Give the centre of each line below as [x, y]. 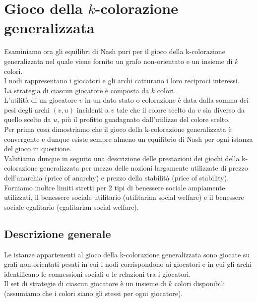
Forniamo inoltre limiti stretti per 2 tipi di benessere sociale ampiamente [115, 187]
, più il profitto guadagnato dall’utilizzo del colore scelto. [144, 119]
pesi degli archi [27, 109]
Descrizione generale [58, 233]
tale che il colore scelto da [156, 109]
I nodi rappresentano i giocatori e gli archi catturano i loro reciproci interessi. [122, 81]
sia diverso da [224, 109]
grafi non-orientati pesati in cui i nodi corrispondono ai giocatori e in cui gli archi [128, 264]
